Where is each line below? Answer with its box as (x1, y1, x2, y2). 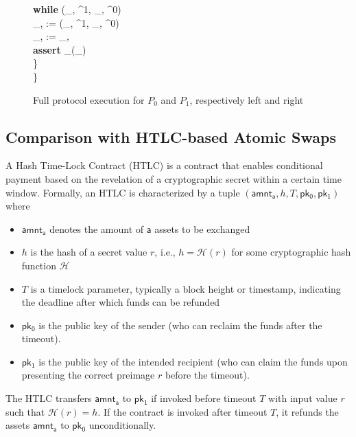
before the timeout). (165, 368, 250, 382)
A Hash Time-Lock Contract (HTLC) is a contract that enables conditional (5, 158, 323, 172)
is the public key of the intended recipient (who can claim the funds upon (38, 354, 348, 368)
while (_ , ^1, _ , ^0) (33, 2, 121, 16)
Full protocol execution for (33, 92, 145, 107)
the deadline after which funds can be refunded (21, 295, 220, 309)
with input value (268, 391, 337, 405)
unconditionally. (88, 418, 156, 432)
